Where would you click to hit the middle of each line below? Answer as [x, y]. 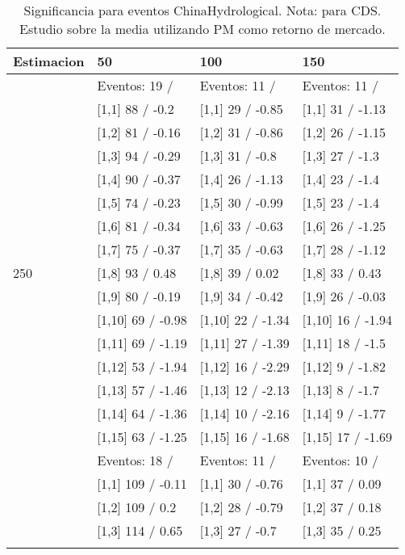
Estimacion [49, 61]
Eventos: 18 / [135, 460]
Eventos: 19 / [135, 85]
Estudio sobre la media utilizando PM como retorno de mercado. [202, 29]
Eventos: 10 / [340, 460]
